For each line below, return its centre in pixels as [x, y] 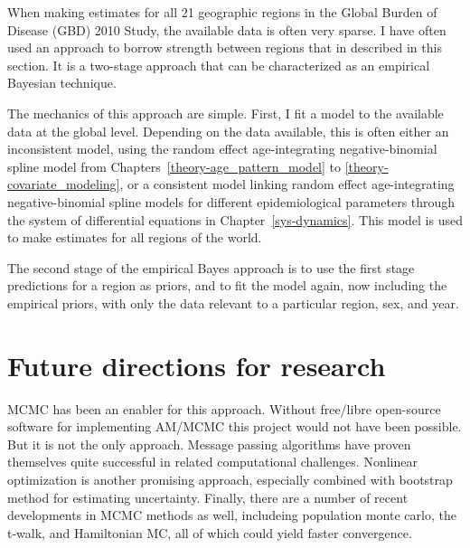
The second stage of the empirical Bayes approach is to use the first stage [211, 267]
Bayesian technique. [62, 83]
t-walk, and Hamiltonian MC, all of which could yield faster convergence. [210, 532]
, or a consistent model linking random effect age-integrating [287, 184]
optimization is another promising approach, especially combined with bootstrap [230, 479]
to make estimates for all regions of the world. [135, 237]
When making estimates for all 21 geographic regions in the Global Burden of [222, 12]
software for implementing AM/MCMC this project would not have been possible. [235, 426]
